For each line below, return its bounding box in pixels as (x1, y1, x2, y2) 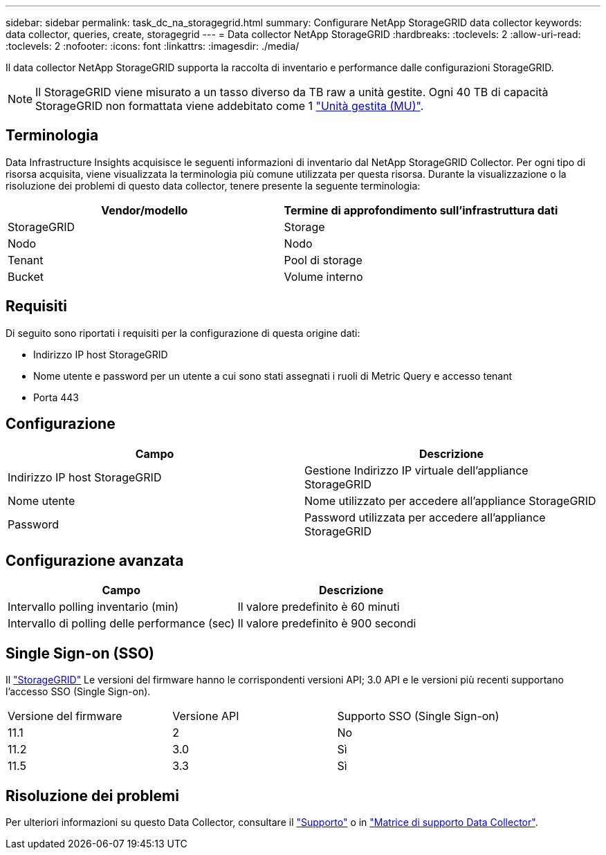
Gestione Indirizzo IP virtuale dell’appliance (304, 463, 529, 477)
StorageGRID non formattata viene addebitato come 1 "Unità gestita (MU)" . (35, 99, 424, 113)
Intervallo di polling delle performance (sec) (8, 616, 235, 631)
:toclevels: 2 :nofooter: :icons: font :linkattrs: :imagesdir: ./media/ (6, 40, 300, 52)
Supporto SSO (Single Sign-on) (337, 709, 499, 724)
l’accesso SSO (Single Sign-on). (6, 686, 151, 698)
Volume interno (284, 269, 363, 284)
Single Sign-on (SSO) (6, 644, 155, 662)
